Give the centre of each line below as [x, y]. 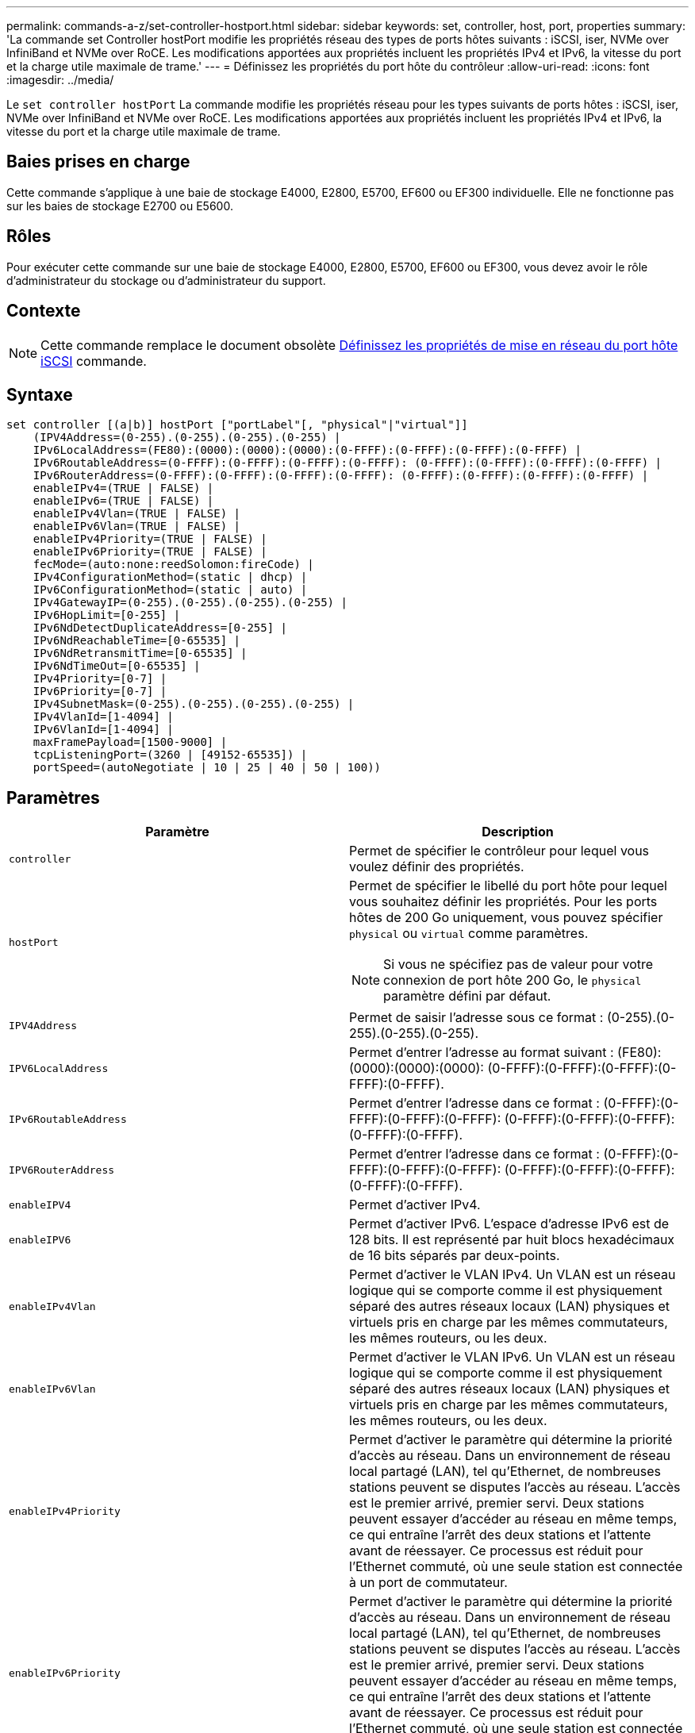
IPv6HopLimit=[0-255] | [107, 615]
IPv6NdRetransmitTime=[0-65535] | [140, 653]
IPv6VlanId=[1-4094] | [103, 730]
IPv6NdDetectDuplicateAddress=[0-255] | [160, 628]
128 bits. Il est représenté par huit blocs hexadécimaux [512, 1240]
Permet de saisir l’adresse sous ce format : [476, 1018]
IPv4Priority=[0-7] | [100, 679]
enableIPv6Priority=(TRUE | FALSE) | [150, 552]
